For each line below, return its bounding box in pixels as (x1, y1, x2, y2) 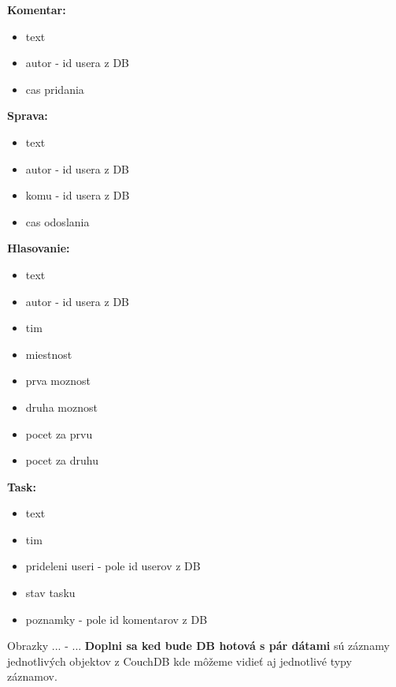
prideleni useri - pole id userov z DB (25, 558, 201, 574)
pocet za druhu (25, 452, 99, 469)
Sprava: (7, 107, 48, 124)
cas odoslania (25, 213, 90, 230)
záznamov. (7, 668, 57, 685)
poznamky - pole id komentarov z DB (25, 610, 208, 627)
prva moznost (25, 372, 91, 389)
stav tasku (25, 584, 76, 601)
